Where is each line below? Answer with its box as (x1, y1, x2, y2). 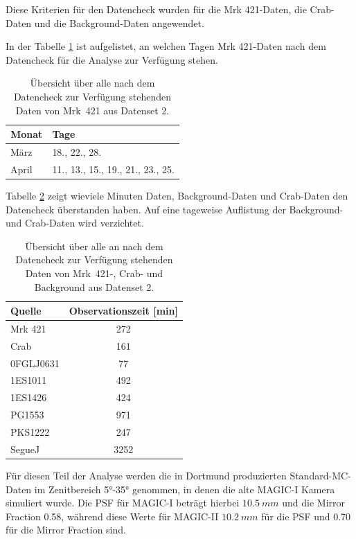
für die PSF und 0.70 (261, 509, 351, 523)
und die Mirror (282, 495, 346, 510)
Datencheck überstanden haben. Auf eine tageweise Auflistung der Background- (6, 202, 344, 216)
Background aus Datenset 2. (34, 279, 154, 294)
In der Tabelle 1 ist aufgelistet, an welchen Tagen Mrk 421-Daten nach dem (6, 39, 326, 53)
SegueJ (10, 441, 40, 456)
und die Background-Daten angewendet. (34, 15, 204, 30)
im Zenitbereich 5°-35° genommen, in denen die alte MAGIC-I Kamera (34, 481, 335, 496)
